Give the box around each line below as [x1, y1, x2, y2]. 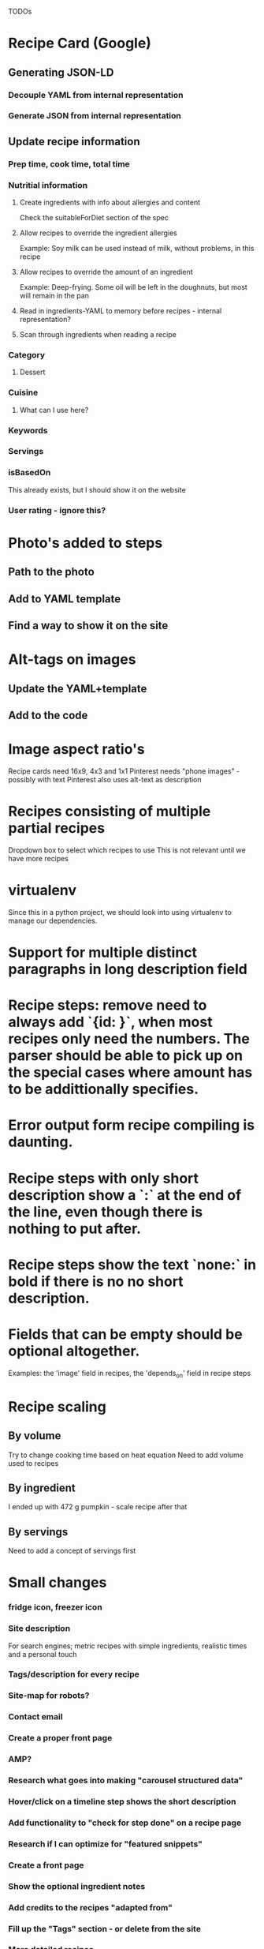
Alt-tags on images [8, 650, 136, 669]
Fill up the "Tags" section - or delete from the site [8, 1923, 201, 1934]
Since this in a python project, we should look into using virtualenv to [8, 907, 232, 916]
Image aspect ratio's [8, 740, 145, 759]
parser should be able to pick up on [8, 1047, 244, 1065]
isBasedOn [8, 467, 51, 478]
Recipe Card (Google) [8, 35, 152, 52]
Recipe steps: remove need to [8, 996, 207, 1014]
